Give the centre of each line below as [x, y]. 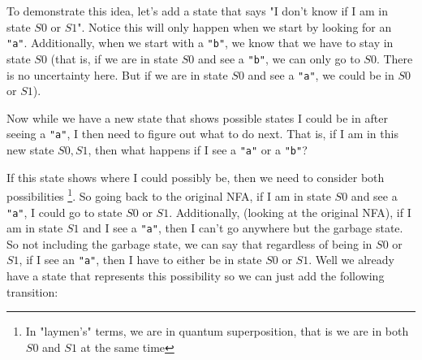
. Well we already [351, 260]
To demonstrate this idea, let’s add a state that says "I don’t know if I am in [198, 11]
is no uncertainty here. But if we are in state [117, 74]
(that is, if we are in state [114, 58]
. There [394, 58]
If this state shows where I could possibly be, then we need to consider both [196, 177]
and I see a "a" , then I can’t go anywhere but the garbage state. [243, 228]
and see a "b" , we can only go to [279, 58]
